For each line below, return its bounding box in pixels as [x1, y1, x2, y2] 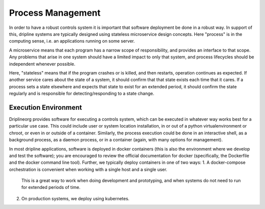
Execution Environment [9, 103, 82, 111]
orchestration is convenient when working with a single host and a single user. [9, 166, 168, 172]
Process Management [9, 7, 101, 18]
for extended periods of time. [21, 184, 81, 190]
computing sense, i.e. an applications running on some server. [9, 38, 135, 44]
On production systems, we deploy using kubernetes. [21, 195, 130, 201]
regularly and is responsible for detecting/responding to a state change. [9, 91, 155, 97]
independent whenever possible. [9, 61, 76, 67]
